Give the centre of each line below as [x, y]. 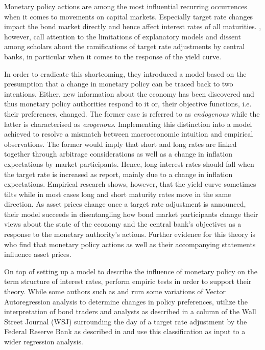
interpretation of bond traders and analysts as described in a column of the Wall [130, 311]
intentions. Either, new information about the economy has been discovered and [129, 93]
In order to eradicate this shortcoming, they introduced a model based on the [125, 73]
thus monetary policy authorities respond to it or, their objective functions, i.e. [128, 104]
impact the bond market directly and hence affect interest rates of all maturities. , [133, 26]
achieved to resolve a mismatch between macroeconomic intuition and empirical [129, 134]
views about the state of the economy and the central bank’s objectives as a [123, 224]
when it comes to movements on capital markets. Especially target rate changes [129, 16]
